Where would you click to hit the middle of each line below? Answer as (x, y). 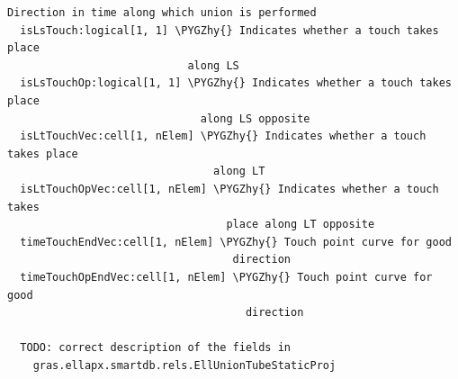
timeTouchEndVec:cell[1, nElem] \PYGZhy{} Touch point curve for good (236, 242)
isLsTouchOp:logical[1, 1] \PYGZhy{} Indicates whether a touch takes (236, 83)
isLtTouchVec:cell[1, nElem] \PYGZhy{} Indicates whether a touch (223, 136)
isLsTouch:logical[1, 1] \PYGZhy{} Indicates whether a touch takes (229, 30)
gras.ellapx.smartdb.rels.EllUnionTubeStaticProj (184, 365)
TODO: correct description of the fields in (155, 348)
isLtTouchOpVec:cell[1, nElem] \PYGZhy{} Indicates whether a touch (229, 189)
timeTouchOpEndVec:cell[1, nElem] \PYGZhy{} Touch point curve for (226, 277)
